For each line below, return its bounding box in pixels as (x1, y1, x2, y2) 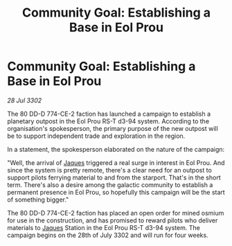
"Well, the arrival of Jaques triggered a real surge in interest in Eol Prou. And (7, 158, 225, 167)
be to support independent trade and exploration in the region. (7, 132, 186, 140)
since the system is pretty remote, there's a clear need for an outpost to (7, 166, 213, 174)
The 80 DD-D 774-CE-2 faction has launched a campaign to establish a (7, 109, 211, 118)
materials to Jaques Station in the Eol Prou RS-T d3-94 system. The (7, 223, 201, 231)
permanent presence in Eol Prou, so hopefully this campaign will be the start (7, 188, 225, 196)
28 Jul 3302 (7, 96, 42, 105)
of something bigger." (7, 195, 69, 204)
